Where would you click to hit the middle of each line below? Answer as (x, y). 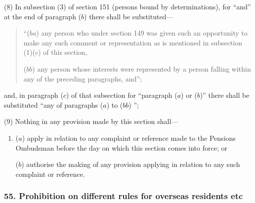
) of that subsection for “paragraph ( (122, 95)
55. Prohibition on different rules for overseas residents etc (124, 196)
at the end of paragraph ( (43, 16)
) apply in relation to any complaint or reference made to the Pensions (129, 138)
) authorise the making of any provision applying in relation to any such (131, 164)
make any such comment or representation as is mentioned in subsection (133, 42)
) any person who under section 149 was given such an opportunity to (142, 33)
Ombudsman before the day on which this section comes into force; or (121, 147)
